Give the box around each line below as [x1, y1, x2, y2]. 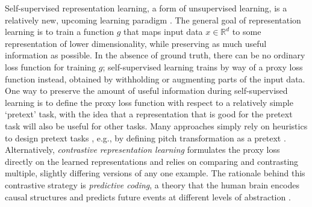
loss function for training [5, 60, 96, 73]
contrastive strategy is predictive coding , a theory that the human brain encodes [5, 178, 299, 191]
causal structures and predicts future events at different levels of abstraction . [5, 190, 291, 203]
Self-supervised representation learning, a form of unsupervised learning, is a [5, 2, 287, 14]
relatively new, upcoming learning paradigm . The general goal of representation [5, 13, 301, 26]
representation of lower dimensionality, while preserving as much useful [5, 37, 267, 49]
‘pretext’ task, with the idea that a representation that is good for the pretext [5, 108, 293, 120]
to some [232, 25, 261, 38]
